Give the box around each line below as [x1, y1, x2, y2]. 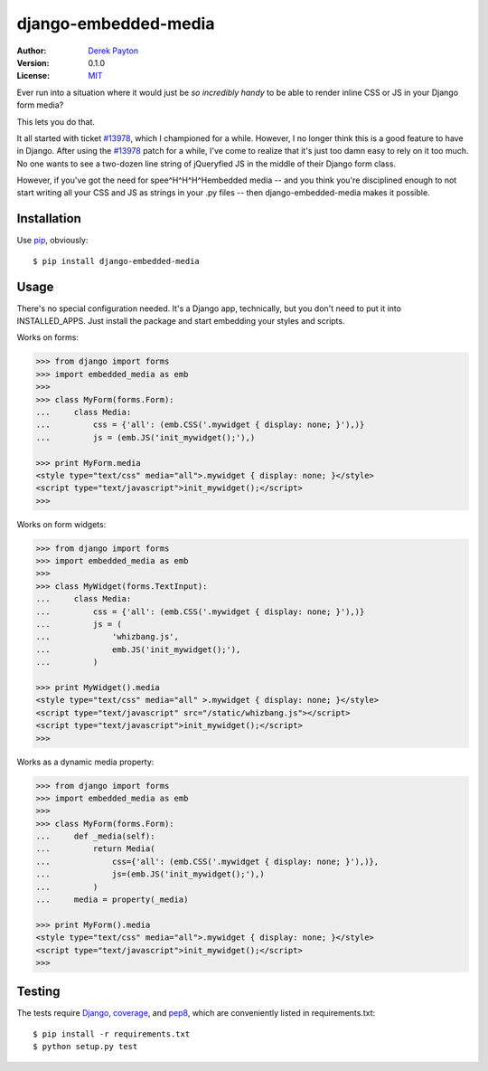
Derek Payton [88, 45, 139, 56]
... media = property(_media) [35, 895, 189, 905]
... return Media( [35, 844, 155, 854]
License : [16, 71, 50, 81]
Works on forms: [16, 332, 79, 343]
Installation [16, 211, 81, 226]
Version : [16, 57, 50, 68]
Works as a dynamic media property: [16, 756, 155, 767]
